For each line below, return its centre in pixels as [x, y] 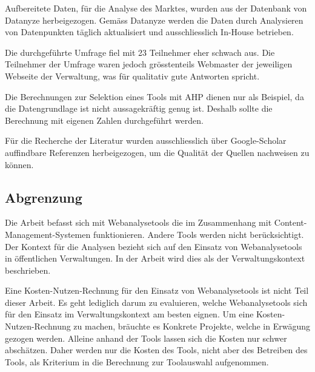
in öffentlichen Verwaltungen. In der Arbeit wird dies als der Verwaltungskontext [155, 258]
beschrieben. [28, 270]
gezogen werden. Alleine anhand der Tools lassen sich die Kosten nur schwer [146, 338]
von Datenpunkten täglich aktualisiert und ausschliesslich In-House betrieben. [149, 32]
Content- [290, 222]
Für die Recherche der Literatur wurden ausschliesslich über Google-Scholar [146, 140]
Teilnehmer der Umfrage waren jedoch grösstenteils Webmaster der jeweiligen [149, 64]
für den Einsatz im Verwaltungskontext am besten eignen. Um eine [129, 314]
